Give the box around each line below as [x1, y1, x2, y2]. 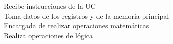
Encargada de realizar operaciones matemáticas [4, 20, 149, 31]
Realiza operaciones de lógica [4, 30, 93, 40]
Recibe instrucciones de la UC [4, 1, 96, 11]
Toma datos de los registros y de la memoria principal [4, 10, 169, 21]
